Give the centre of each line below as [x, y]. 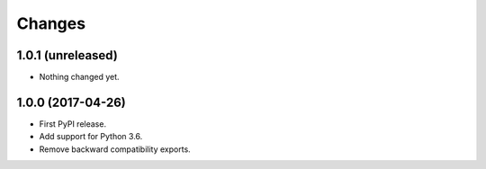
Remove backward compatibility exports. [115, 149]
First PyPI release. [73, 124]
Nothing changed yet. [80, 77]
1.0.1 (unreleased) [67, 55]
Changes [51, 23]
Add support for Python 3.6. [91, 137]
